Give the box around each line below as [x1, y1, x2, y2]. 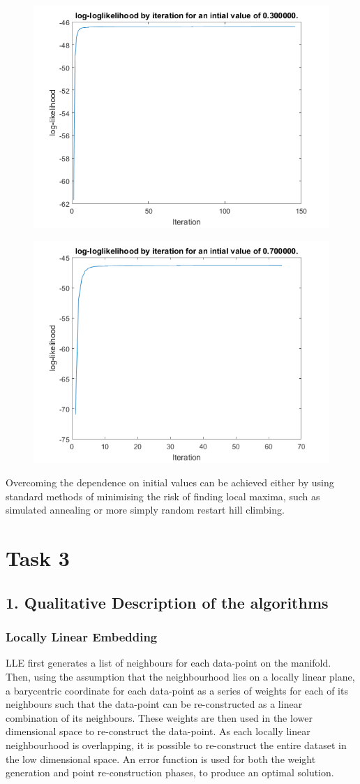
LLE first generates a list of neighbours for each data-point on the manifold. [6, 655, 331, 670]
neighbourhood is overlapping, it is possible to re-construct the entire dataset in [6, 737, 347, 752]
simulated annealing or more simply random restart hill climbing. [6, 502, 285, 517]
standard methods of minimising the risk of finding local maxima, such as [6, 488, 320, 503]
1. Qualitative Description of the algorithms [6, 591, 329, 613]
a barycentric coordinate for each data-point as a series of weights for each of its [6, 683, 348, 697]
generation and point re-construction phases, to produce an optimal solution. [6, 765, 334, 780]
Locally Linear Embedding [6, 628, 158, 646]
